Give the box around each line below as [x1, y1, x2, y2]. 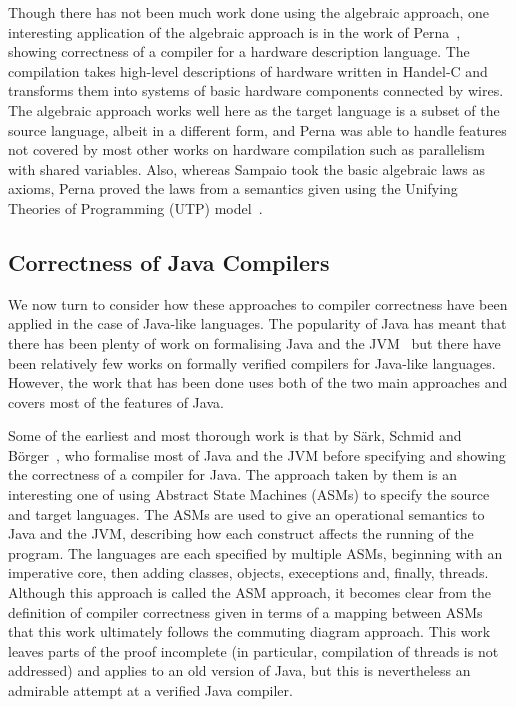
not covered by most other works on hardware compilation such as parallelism [8, 139, 485, 160]
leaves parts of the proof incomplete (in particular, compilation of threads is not [8, 640, 499, 661]
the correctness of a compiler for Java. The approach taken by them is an [8, 464, 457, 485]
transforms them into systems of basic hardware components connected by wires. [8, 80, 504, 101]
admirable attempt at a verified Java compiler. [8, 680, 293, 701]
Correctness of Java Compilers [8, 246, 330, 277]
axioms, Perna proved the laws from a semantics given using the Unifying [8, 178, 458, 199]
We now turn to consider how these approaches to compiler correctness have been [8, 293, 508, 314]
